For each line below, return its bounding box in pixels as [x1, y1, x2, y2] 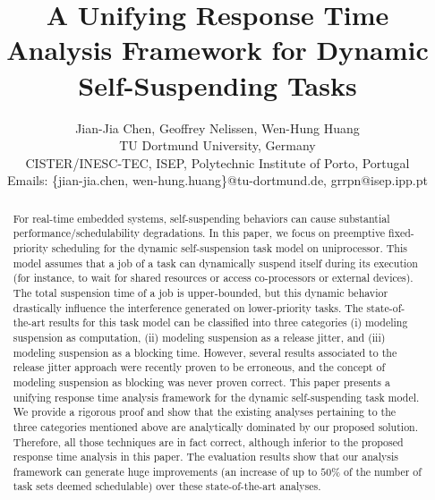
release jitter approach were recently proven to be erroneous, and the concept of [13, 360, 386, 375]
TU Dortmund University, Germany [119, 136, 316, 155]
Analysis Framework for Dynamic [6, 31, 429, 68]
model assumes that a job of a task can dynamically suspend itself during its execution [13, 255, 418, 270]
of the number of [344, 463, 422, 479]
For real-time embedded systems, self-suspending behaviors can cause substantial [13, 210, 390, 225]
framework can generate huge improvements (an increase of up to [13, 463, 318, 479]
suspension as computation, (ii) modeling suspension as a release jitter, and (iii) [13, 329, 386, 344]
